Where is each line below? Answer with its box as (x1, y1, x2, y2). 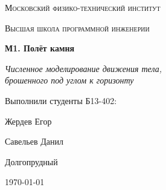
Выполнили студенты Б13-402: (5, 94, 117, 106)
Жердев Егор (5, 114, 52, 127)
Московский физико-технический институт (5, 1, 161, 13)
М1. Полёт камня (5, 42, 75, 54)
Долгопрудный (5, 155, 58, 168)
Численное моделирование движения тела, (5, 62, 162, 74)
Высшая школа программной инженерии (5, 21, 150, 34)
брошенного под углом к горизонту (5, 74, 134, 87)
